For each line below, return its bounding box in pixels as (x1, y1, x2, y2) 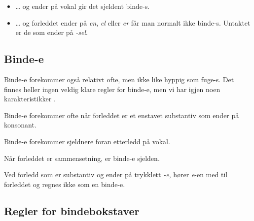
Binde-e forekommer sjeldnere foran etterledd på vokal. (4, 136, 170, 146)
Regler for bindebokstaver (4, 203, 140, 218)
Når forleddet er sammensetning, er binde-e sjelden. (4, 153, 160, 163)
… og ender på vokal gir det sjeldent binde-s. (15, 1, 150, 11)
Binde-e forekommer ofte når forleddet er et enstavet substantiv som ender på (4, 110, 239, 120)
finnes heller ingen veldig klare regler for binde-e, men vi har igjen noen (4, 84, 220, 94)
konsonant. (4, 120, 36, 130)
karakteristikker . (4, 94, 56, 104)
